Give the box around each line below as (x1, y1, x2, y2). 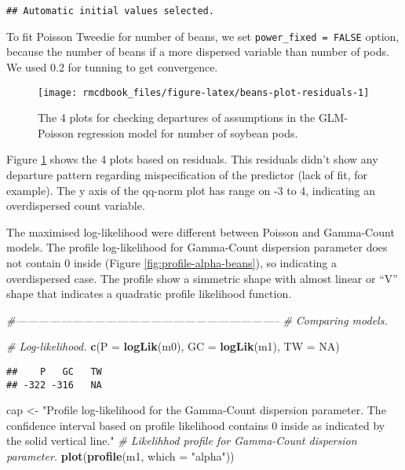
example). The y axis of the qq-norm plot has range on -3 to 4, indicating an (6, 182, 376, 198)
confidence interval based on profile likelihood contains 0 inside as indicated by (6, 417, 385, 433)
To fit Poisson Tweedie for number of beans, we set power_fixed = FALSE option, (6, 28, 400, 44)
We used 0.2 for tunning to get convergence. (6, 58, 218, 75)
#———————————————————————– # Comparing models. (6, 311, 388, 328)
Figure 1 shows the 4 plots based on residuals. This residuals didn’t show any (6, 151, 378, 167)
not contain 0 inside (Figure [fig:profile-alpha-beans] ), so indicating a (6, 254, 337, 270)
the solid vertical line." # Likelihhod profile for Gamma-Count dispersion (6, 432, 357, 449)
